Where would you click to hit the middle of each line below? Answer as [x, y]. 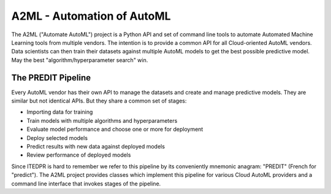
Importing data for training [60, 112]
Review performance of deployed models [79, 155]
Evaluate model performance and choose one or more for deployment [115, 130]
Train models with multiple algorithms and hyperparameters [102, 120]
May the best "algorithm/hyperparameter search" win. [80, 60]
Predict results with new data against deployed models [96, 146]
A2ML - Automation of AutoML [91, 16]
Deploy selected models [57, 138]
